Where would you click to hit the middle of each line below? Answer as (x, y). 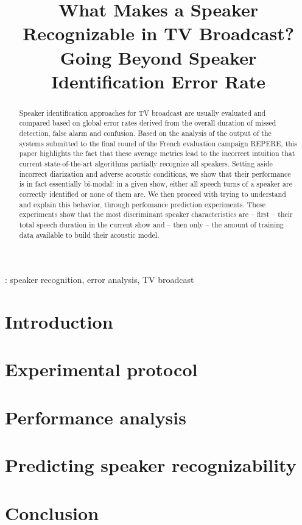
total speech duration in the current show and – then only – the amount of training (151, 224)
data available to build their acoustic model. (89, 234)
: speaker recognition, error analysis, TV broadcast (100, 280)
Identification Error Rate (158, 81)
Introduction (59, 322)
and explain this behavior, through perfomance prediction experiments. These (142, 204)
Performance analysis (96, 417)
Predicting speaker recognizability (151, 465)
